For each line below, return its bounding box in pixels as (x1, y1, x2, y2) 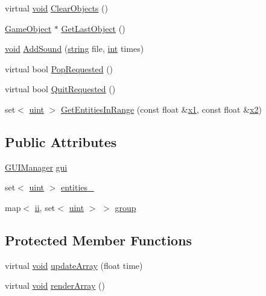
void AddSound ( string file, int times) (5, 42, 144, 55)
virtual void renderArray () (5, 279, 105, 292)
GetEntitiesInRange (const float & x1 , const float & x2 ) (61, 102, 262, 115)
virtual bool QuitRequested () (5, 83, 116, 95)
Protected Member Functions (5, 230, 192, 249)
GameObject (5, 22, 52, 34)
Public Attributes (5, 132, 117, 151)
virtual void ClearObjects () (5, 2, 108, 14)
